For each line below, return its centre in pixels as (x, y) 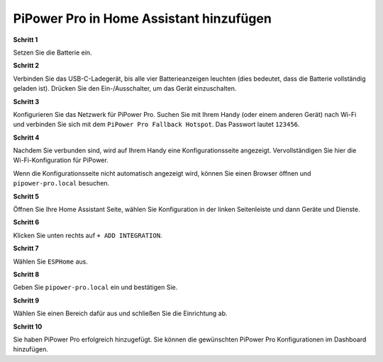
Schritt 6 (26, 222)
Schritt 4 (26, 137)
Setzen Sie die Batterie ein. (52, 52)
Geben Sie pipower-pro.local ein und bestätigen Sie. (95, 288)
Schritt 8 (26, 274)
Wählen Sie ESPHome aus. (50, 261)
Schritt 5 (26, 196)
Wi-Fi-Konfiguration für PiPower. (61, 160)
